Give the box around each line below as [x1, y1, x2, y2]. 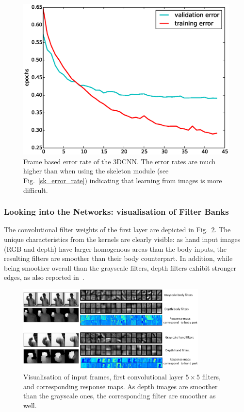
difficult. [23, 185, 48, 195]
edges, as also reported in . [4, 272, 84, 282]
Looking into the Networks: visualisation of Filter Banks [4, 206, 229, 218]
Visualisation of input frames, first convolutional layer [23, 372, 183, 382]
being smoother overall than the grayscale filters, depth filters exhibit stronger [4, 262, 237, 273]
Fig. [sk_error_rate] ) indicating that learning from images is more [23, 175, 222, 185]
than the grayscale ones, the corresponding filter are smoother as [23, 391, 216, 401]
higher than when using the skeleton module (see [23, 166, 169, 176]
